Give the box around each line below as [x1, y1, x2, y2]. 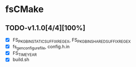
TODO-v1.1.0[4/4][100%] [5, 24, 86, 32]
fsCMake [5, 4, 44, 15]
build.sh [12, 56, 29, 62]
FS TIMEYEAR [12, 50, 37, 57]
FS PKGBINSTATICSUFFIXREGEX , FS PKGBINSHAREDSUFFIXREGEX [12, 37, 131, 44]
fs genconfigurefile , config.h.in [12, 43, 70, 51]
